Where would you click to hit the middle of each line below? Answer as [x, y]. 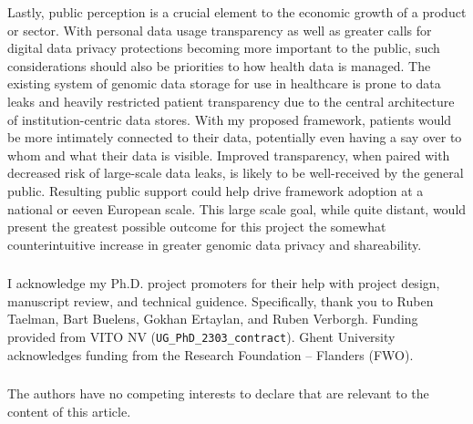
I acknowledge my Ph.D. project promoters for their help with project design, [224, 283]
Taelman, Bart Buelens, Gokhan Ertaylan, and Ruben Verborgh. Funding [213, 319]
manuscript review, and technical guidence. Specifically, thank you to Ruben [221, 300]
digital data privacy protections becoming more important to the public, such [224, 48]
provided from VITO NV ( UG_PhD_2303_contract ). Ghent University [201, 337]
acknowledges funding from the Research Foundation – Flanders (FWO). [211, 354]
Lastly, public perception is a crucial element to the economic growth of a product [237, 12]
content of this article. [69, 411]
